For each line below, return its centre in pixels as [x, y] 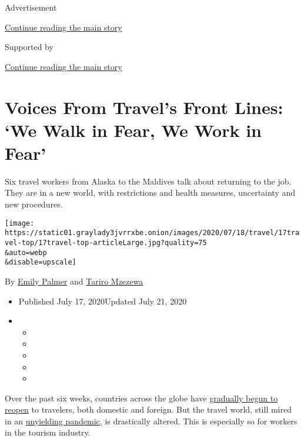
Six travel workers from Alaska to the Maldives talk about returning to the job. [148, 181]
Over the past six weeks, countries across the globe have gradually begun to [141, 398]
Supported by [29, 47]
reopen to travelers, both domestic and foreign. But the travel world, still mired [148, 409]
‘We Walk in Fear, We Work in [133, 130]
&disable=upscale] [41, 262]
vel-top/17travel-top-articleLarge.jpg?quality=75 [106, 242]
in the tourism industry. [48, 432]
